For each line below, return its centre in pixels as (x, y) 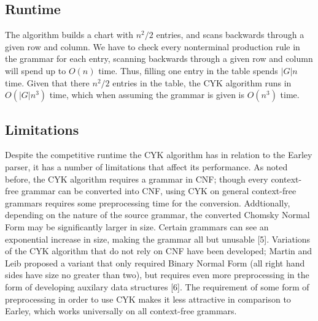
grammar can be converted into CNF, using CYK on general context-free (159, 191)
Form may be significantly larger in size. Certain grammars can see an (137, 226)
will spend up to (36, 70)
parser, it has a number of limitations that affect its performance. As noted (146, 166)
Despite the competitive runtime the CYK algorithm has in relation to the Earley (159, 155)
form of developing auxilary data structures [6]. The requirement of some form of (157, 286)
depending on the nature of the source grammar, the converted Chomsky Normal (157, 215)
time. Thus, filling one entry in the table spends (188, 70)
